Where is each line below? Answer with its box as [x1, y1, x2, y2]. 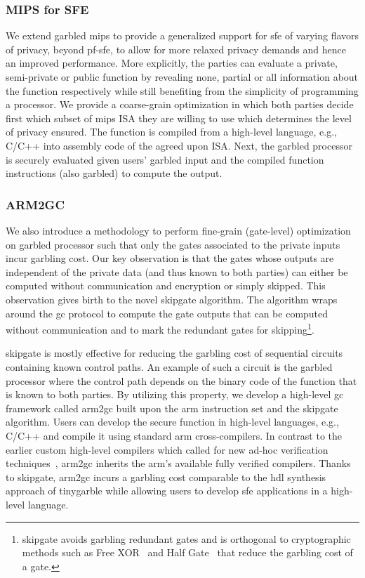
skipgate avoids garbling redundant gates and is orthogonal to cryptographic [22, 531, 351, 546]
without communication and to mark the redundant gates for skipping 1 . [6, 320, 314, 336]
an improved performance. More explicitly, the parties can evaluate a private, [6, 55, 338, 70]
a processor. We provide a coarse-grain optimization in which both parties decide [6, 97, 354, 112]
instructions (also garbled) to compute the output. [6, 166, 223, 180]
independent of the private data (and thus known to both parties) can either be [6, 264, 348, 279]
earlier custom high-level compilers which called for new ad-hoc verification [6, 442, 328, 457]
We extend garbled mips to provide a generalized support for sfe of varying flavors [6, 28, 359, 43]
